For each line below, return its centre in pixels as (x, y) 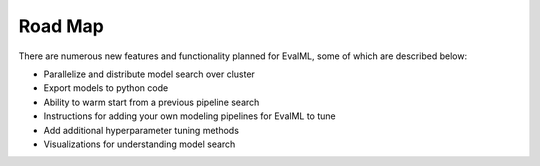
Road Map (61, 26)
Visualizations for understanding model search (139, 144)
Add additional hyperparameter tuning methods (141, 130)
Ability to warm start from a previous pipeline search (151, 102)
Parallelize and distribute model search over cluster (149, 74)
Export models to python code (106, 88)
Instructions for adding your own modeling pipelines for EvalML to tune (189, 116)
